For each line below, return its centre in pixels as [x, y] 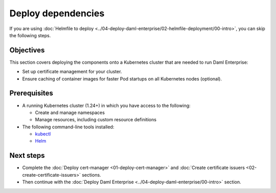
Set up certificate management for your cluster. [72, 72]
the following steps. [30, 35]
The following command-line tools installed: [68, 127]
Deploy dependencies [57, 13]
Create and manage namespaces [70, 113]
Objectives [27, 50]
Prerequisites [31, 93]
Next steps [27, 156]
